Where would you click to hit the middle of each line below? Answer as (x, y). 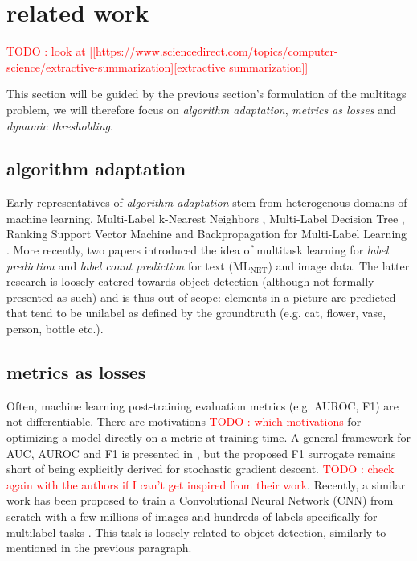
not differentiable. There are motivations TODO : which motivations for (184, 421)
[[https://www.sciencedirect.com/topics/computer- (214, 51)
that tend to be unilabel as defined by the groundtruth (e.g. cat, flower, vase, (196, 313)
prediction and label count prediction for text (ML (129, 265)
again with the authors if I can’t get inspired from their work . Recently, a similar (206, 484)
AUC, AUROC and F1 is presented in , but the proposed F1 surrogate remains (201, 453)
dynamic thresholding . (60, 125)
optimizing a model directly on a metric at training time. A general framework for (209, 437)
